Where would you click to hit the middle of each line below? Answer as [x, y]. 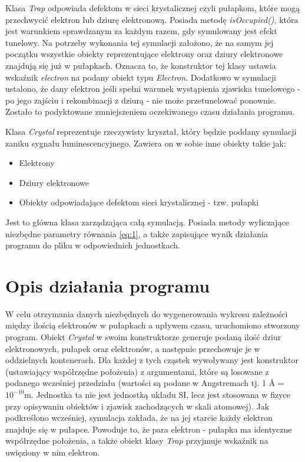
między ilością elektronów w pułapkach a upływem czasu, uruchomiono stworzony [153, 325]
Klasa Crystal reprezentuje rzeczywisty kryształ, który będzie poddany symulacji [151, 131]
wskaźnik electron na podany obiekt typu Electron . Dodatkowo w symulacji [141, 77]
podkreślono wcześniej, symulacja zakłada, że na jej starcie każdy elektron [139, 418]
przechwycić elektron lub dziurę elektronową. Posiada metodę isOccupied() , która [152, 19]
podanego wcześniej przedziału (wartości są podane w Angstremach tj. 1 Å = [145, 383]
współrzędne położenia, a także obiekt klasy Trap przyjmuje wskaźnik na [137, 441]
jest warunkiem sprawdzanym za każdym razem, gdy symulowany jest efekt [141, 31]
